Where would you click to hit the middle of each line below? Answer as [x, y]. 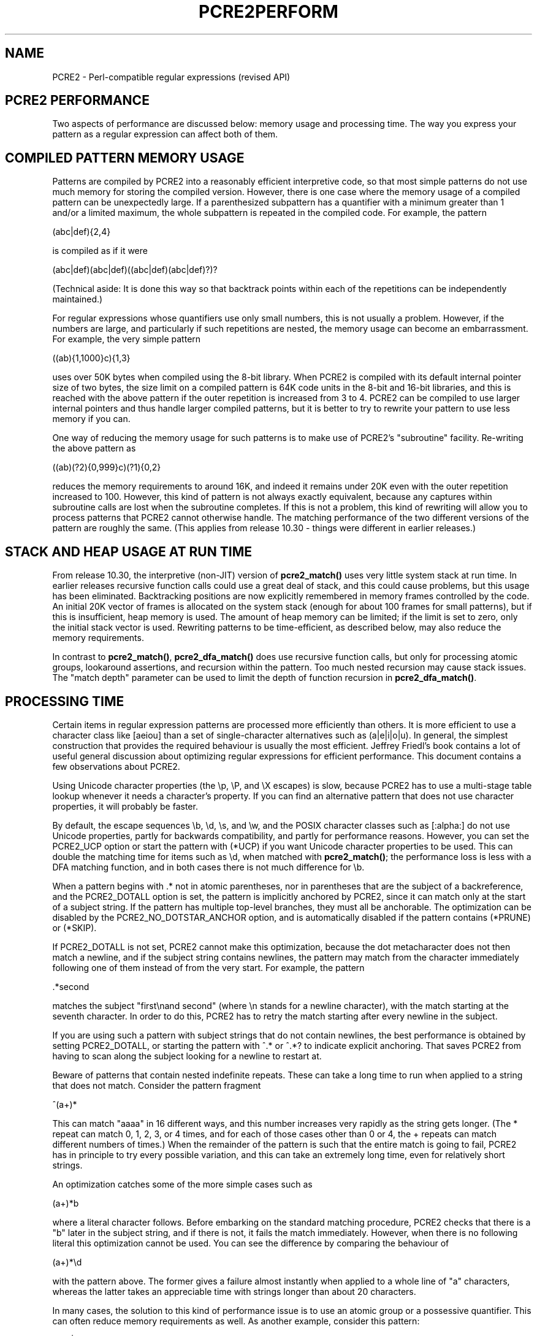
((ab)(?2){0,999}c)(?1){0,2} [107, 467]
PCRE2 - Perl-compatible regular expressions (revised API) [171, 77]
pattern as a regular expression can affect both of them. [165, 134]
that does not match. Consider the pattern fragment [157, 1085]
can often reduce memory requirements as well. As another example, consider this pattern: [236, 1321]
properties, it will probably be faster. [125, 806]
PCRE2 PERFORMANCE [77, 101]
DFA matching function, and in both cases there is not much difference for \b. [208, 867]
